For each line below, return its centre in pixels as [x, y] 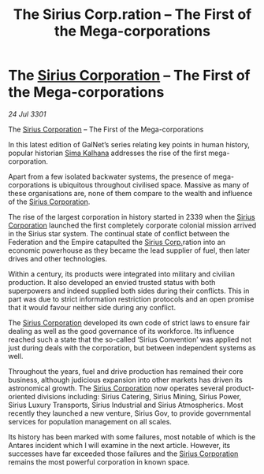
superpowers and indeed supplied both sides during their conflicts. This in [129, 291]
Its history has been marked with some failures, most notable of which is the [132, 437]
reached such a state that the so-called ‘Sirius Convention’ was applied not [130, 339]
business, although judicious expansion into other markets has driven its [125, 380]
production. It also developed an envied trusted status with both [112, 282]
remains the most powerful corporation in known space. [99, 461]
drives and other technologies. [58, 258]
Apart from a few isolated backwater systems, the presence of [110, 176]
